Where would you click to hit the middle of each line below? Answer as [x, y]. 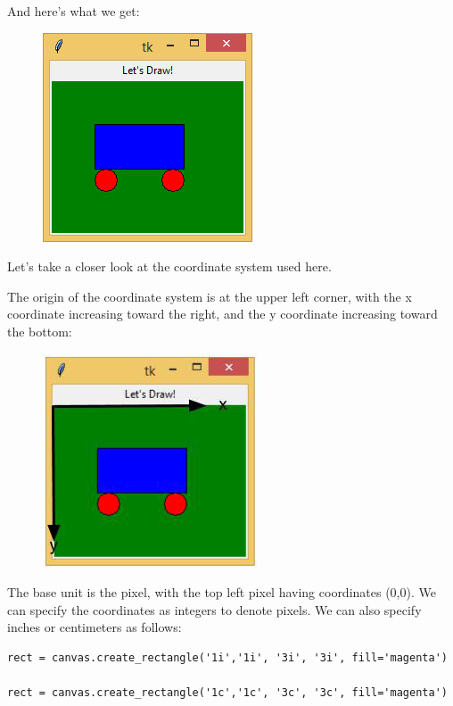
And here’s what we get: [74, 11]
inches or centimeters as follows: [95, 627]
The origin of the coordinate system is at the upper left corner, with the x [210, 296]
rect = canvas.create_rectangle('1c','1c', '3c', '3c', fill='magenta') [227, 693]
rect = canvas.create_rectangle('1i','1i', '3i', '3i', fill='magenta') [227, 657]
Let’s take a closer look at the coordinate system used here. [169, 266]
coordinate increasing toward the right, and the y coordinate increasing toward [222, 314]
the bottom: [40, 331]
